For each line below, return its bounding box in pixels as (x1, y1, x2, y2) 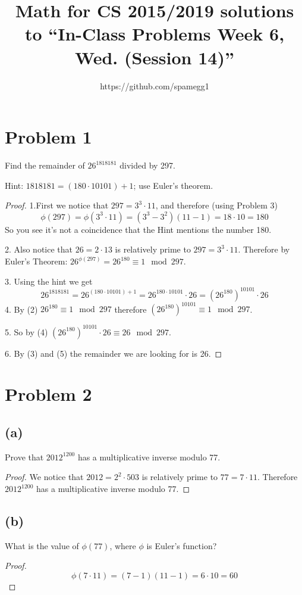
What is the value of (5, 539, 79, 552)
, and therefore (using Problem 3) (155, 199, 278, 211)
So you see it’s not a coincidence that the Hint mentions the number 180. (5, 223, 272, 235)
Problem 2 (5, 382, 92, 406)
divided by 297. (119, 159, 175, 172)
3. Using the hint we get (5, 275, 93, 287)
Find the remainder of (5, 159, 85, 172)
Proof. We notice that (5, 471, 84, 483)
